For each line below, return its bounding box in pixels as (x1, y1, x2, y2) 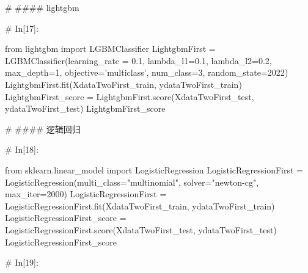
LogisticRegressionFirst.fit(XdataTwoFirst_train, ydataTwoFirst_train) (5, 199, 275, 212)
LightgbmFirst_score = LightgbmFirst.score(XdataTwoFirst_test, (5, 90, 254, 103)
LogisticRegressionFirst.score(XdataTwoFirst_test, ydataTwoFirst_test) (5, 223, 277, 236)
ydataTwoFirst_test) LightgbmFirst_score (5, 102, 166, 115)
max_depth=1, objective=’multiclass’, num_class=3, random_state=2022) (5, 66, 288, 79)
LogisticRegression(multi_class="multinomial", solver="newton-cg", (5, 175, 259, 188)
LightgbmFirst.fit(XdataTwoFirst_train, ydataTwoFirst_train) (5, 78, 242, 90)
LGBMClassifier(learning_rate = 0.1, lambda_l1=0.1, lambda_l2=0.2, (5, 54, 272, 67)
